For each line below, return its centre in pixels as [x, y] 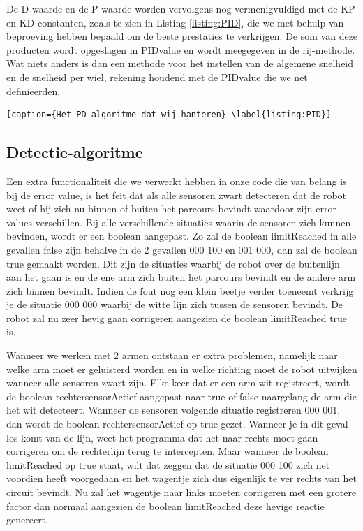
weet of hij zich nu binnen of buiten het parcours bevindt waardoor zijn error [171, 209]
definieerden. [34, 90]
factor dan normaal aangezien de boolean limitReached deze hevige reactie [165, 505]
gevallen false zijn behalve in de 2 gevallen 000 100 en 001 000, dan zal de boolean [182, 249]
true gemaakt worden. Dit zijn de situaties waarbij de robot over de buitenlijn [173, 263]
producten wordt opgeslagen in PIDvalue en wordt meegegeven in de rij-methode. [181, 49]
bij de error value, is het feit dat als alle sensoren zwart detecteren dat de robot [177, 195]
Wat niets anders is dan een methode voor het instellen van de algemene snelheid [180, 63]
